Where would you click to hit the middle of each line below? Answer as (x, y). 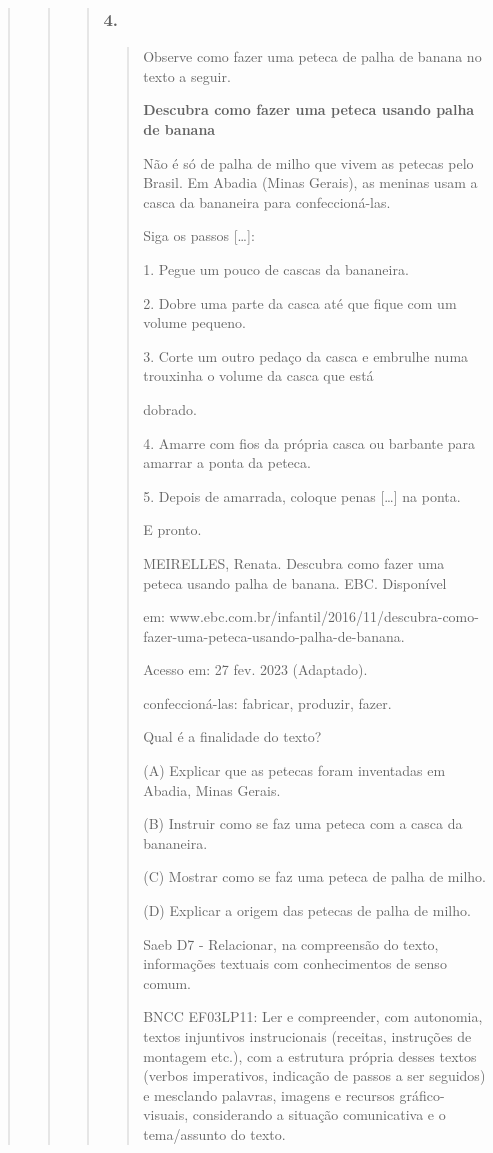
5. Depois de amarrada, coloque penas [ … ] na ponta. (302, 495)
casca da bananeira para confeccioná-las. (267, 201)
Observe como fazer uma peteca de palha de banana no (312, 56)
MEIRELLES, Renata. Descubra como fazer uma (294, 562)
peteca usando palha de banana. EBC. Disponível (295, 582)
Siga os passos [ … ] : (199, 235)
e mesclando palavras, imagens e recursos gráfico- (294, 1094)
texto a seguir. (187, 75)
